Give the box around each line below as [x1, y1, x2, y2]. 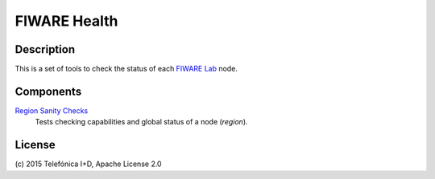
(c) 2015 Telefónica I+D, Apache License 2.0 [14, 159, 162, 169]
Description [14, 43, 76, 56]
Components [14, 84, 82, 98]
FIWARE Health [14, 12, 118, 30]
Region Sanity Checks [14, 105, 89, 116]
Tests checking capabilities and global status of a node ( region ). [35, 117, 249, 127]
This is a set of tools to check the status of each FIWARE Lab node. [14, 64, 238, 74]
